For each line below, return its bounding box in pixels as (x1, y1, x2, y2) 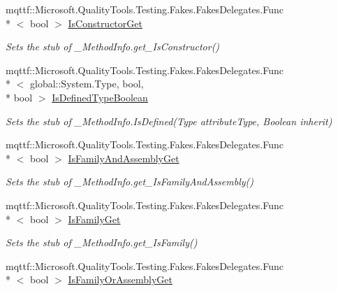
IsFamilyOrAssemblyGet (68, 272, 172, 287)
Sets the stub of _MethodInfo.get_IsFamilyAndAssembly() (6, 174, 254, 189)
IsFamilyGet (68, 211, 121, 226)
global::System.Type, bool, (29, 76, 144, 91)
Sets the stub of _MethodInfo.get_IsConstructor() (6, 39, 220, 54)
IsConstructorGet (68, 15, 142, 30)
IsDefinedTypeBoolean (52, 90, 148, 104)
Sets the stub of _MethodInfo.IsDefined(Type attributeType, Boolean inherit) (6, 113, 332, 128)
